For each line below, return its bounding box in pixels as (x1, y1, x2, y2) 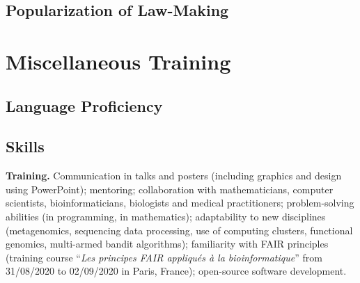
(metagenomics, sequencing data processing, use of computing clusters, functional (6, 223, 353, 237)
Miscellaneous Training (6, 47, 231, 75)
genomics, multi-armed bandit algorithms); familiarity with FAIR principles (6, 236, 329, 251)
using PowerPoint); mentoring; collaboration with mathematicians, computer (6, 181, 334, 196)
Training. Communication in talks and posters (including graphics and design (6, 168, 342, 183)
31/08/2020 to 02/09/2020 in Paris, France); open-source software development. (6, 264, 347, 278)
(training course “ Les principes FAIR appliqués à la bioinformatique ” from (6, 250, 322, 264)
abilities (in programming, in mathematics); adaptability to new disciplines (6, 209, 326, 223)
